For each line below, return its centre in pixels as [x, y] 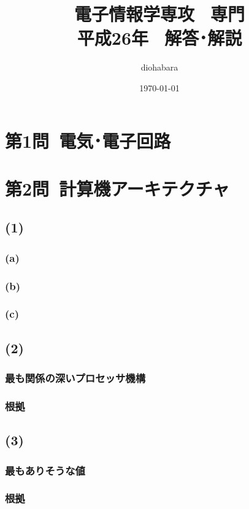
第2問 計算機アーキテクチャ [117, 188]
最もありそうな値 [45, 470]
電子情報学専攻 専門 [159, 14]
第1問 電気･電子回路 [88, 140]
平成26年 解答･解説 [159, 38]
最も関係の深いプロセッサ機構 [75, 378]
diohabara [159, 67]
